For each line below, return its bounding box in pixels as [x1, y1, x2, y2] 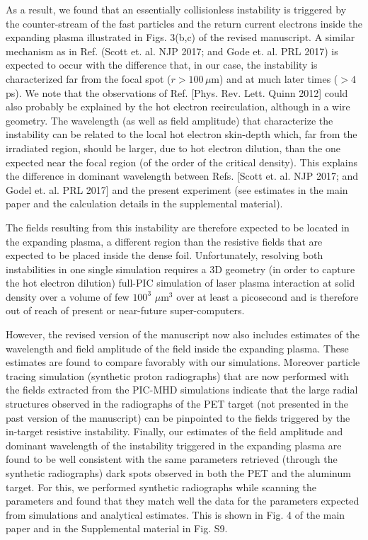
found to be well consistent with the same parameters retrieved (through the [6, 452, 338, 466]
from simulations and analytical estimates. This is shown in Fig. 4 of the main [6, 507, 345, 522]
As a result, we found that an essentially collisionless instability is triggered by [6, 2, 347, 16]
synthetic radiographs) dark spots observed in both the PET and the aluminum [6, 466, 351, 480]
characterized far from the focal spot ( [6, 71, 171, 86]
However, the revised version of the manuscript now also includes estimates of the [6, 327, 360, 342]
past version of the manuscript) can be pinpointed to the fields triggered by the [6, 410, 350, 425]
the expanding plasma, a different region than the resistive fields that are [6, 234, 323, 248]
